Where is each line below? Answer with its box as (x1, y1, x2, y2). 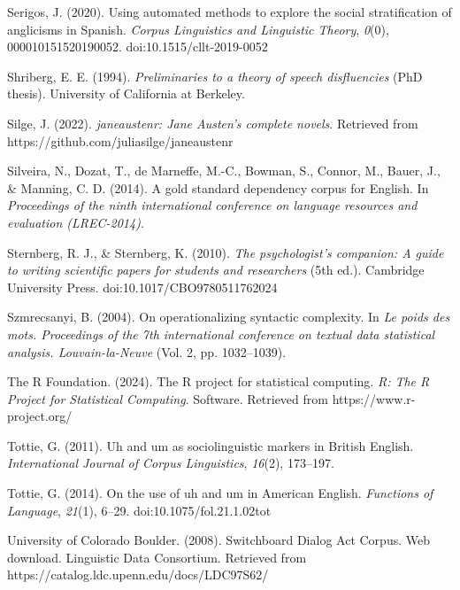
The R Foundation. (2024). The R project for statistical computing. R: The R (7, 372, 430, 391)
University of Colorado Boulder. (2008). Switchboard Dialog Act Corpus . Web (7, 531, 430, 549)
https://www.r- (332, 389, 416, 408)
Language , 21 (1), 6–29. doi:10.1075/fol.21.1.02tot (7, 501, 272, 519)
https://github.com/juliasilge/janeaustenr (7, 131, 234, 150)
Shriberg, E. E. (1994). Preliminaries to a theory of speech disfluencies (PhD (7, 66, 423, 85)
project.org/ (7, 407, 73, 425)
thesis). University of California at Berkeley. (7, 84, 245, 103)
